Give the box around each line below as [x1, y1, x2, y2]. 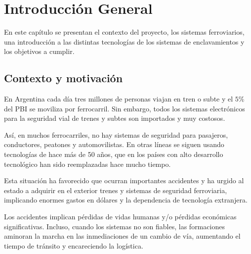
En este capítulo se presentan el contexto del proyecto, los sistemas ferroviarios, [4, 27, 245, 37]
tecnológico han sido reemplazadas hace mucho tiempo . [4, 158, 171, 169]
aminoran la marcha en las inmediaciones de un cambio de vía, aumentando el [4, 231, 241, 241]
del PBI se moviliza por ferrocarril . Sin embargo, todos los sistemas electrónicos [4, 103, 245, 113]
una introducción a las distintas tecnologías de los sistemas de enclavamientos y [4, 36, 245, 47]
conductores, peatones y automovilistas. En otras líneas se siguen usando [4, 139, 224, 150]
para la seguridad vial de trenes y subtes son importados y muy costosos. [4, 113, 225, 123]
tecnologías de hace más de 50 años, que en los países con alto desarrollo [4, 149, 223, 159]
